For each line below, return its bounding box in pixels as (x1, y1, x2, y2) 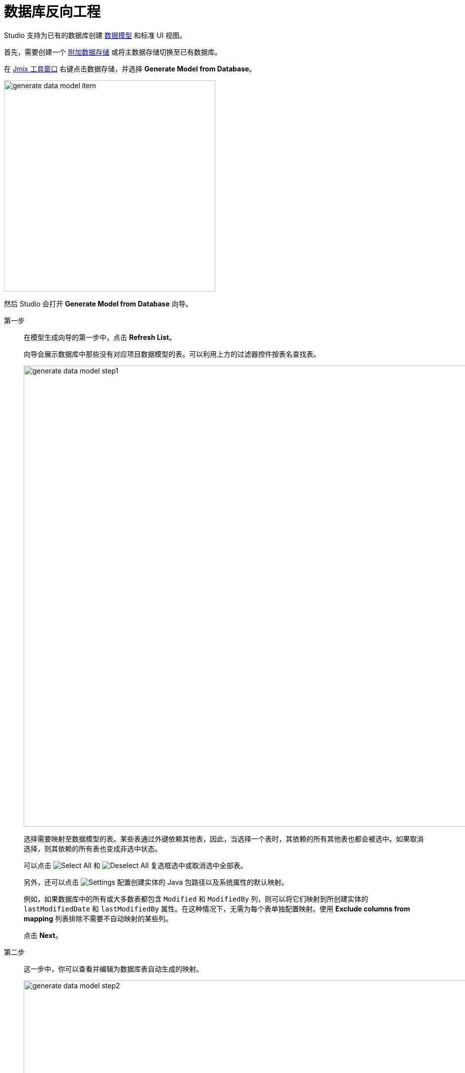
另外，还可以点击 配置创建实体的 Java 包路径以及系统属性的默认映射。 (24, 877, 289, 886)
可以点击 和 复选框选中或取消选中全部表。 (24, 861, 247, 870)
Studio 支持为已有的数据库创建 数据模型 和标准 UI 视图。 (4, 31, 187, 39)
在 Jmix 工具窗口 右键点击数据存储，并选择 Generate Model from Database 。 (4, 64, 256, 73)
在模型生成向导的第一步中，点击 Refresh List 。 (24, 333, 176, 341)
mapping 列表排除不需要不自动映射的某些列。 (24, 914, 172, 923)
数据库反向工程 (4, 3, 101, 20)
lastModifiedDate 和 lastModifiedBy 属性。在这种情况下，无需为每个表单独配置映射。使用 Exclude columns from (24, 904, 410, 913)
